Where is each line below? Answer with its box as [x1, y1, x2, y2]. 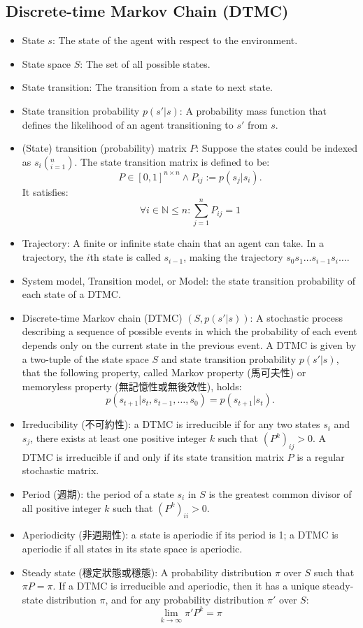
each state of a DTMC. [22, 287, 121, 301]
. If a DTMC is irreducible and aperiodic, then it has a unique [52, 578, 320, 593]
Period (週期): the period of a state [22, 487, 174, 501]
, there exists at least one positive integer [30, 431, 207, 445]
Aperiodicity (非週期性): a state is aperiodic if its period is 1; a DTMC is [22, 527, 339, 542]
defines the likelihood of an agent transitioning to [22, 117, 234, 131]
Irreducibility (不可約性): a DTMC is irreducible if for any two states [22, 417, 320, 431]
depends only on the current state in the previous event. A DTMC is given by [22, 338, 357, 352]
